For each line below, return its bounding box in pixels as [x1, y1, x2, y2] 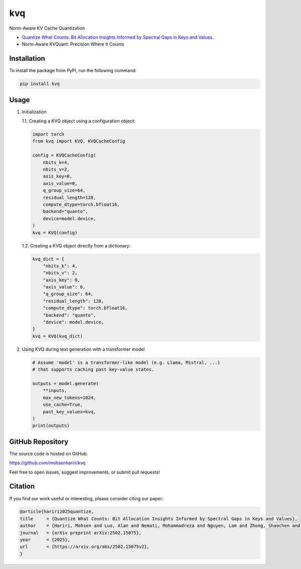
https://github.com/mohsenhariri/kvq [9, 460, 86, 466]
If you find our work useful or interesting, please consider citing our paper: [9, 495, 164, 501]
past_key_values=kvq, [43, 409, 96, 414]
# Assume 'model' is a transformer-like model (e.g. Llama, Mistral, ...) [32, 359, 221, 365]
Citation [9, 482, 35, 491]
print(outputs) [32, 423, 70, 429]
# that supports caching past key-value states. [32, 367, 155, 372]
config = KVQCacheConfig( [32, 153, 96, 158]
